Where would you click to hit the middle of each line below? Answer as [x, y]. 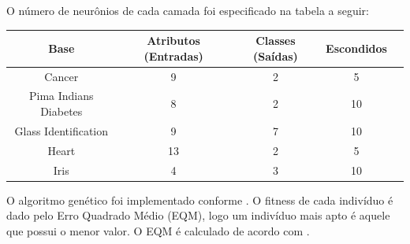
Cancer [61, 76]
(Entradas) [173, 55]
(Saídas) [275, 55]
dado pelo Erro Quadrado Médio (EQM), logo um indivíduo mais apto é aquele [198, 215]
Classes [276, 41]
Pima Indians [61, 96]
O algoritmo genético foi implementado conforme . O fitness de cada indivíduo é [200, 200]
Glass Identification [61, 130]
